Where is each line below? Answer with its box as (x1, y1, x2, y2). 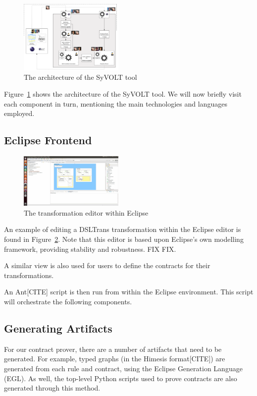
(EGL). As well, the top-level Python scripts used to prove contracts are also (4, 373, 237, 383)
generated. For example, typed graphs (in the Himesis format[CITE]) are (4, 353, 225, 364)
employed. (4, 108, 35, 118)
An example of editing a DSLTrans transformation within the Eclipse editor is (4, 224, 241, 234)
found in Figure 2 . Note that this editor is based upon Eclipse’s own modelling (4, 233, 244, 244)
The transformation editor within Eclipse (24, 207, 149, 218)
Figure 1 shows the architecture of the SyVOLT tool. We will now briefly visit (4, 88, 242, 99)
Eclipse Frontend (4, 132, 92, 148)
